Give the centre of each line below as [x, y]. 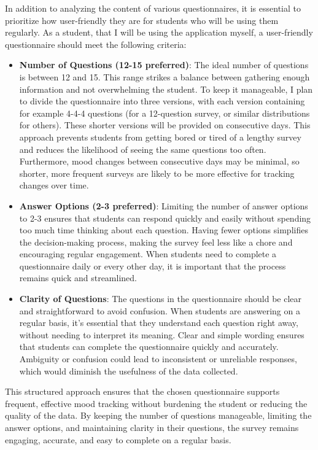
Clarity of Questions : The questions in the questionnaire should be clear [161, 299]
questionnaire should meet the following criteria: [96, 44]
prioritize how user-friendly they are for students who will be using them [142, 20]
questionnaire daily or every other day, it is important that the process [153, 266]
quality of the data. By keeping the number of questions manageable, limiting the [158, 415]
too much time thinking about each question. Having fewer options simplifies [164, 230]
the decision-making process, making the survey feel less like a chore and [156, 242]
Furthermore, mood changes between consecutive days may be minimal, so [159, 161]
